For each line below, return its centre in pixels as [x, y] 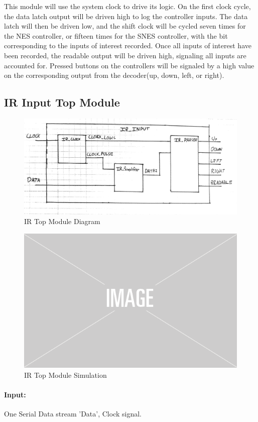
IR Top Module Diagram [62, 221]
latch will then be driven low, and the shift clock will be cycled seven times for [125, 26]
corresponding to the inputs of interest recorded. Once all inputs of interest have [128, 45]
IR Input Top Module [62, 102]
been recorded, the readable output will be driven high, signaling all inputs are [125, 55]
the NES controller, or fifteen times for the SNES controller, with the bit [116, 35]
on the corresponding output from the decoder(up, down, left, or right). [114, 75]
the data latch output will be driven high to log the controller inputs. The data [126, 16]
